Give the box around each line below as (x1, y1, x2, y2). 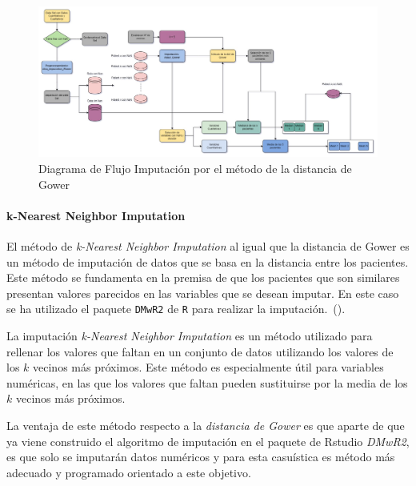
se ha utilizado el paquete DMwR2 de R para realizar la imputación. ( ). (6, 300, 346, 317)
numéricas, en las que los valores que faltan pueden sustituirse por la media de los (6, 374, 408, 391)
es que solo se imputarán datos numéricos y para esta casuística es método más (6, 448, 395, 465)
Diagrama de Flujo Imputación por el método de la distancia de (38, 159, 352, 176)
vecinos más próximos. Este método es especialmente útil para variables (33, 359, 384, 376)
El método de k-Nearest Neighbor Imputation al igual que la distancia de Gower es (6, 237, 410, 254)
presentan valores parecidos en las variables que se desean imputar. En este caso (6, 284, 399, 301)
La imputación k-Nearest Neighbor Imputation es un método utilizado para (6, 327, 373, 343)
